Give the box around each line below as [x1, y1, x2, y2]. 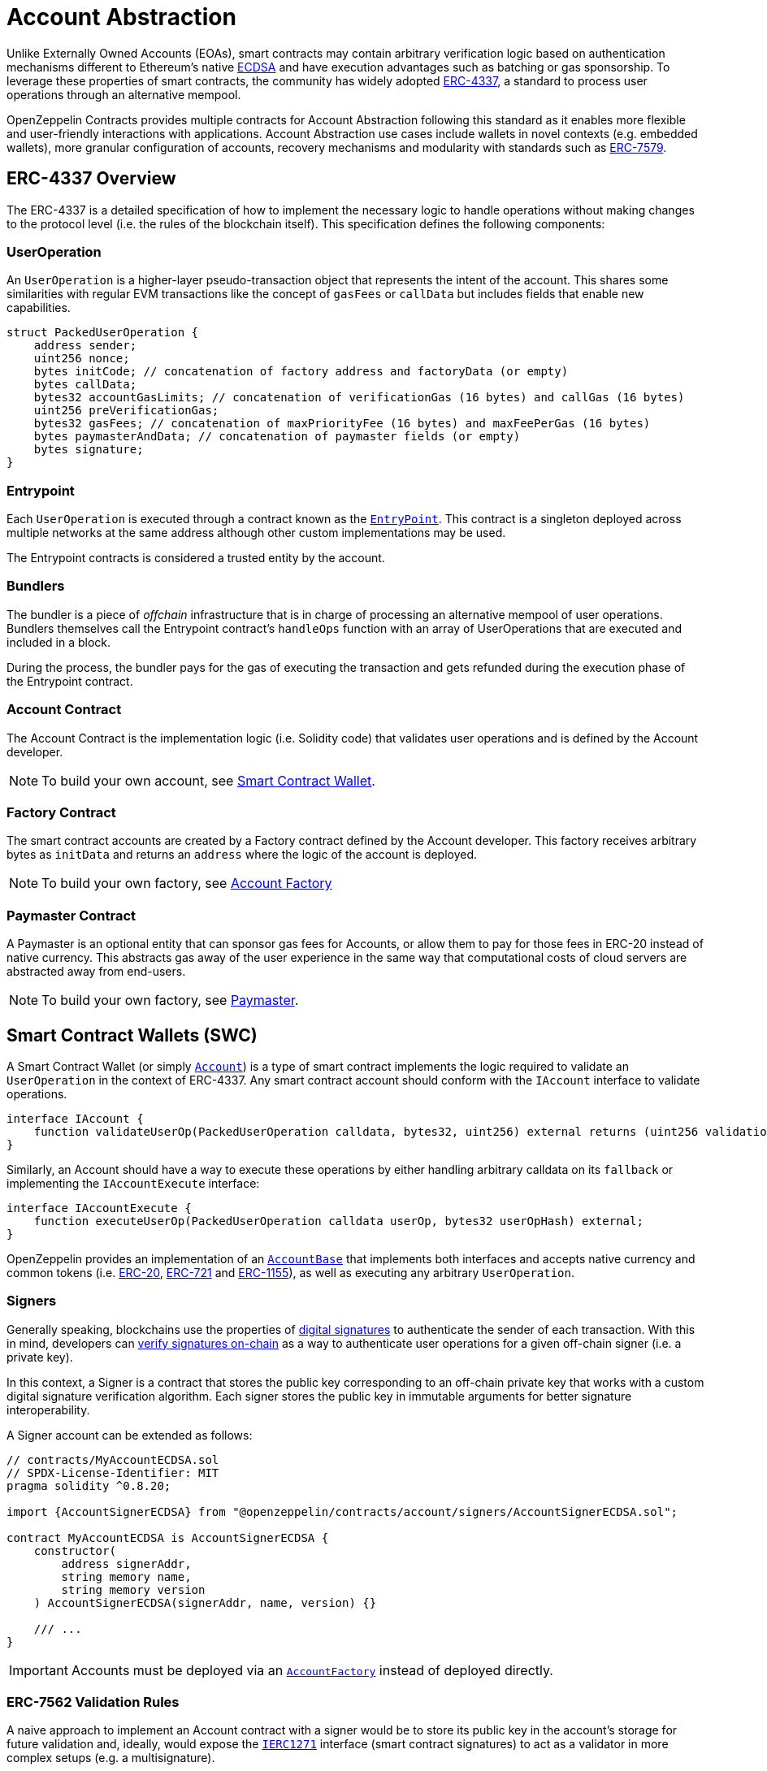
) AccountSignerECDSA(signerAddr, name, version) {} [33, 1596, 377, 1609]
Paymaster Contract [6, 907, 136, 924]
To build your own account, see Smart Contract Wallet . [41, 772, 375, 789]
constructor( [33, 1544, 116, 1557]
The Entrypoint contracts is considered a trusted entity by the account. [6, 551, 385, 565]
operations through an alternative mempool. [6, 87, 241, 102]
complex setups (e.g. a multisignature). [6, 1751, 215, 1765]
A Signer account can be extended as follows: [6, 1427, 253, 1442]
